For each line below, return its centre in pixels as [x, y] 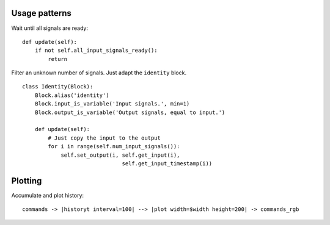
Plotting [27, 181]
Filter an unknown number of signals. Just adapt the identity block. [99, 73]
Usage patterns [41, 13]
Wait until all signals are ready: [50, 28]
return [58, 59]
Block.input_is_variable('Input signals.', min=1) [112, 104]
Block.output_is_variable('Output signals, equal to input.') [130, 112]
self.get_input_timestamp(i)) [167, 163]
